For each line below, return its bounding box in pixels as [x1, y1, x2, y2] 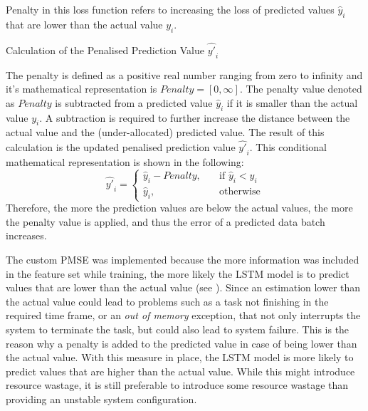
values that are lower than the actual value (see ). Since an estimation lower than [6, 280, 361, 295]
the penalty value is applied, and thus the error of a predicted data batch [6, 214, 325, 229]
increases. [6, 228, 47, 243]
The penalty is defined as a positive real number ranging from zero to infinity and [6, 67, 363, 82]
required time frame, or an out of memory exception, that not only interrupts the [6, 308, 361, 323]
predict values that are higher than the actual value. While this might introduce [6, 363, 355, 378]
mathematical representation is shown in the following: [6, 155, 244, 169]
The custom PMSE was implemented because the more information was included [6, 251, 359, 266]
